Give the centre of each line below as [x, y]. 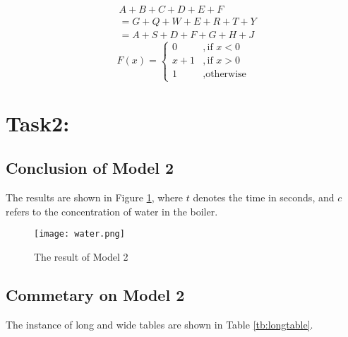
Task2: [38, 123]
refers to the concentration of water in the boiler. [112, 211]
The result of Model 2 [81, 257]
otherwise [226, 75]
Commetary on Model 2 [95, 295]
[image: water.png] [79, 234]
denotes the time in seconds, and [264, 197]
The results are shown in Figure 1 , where [95, 197]
